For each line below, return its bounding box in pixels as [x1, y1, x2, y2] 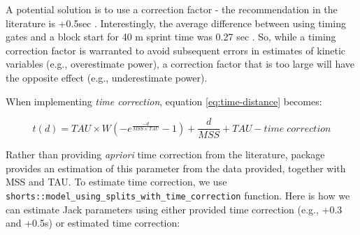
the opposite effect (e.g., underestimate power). [6, 70, 208, 84]
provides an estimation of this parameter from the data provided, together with [6, 160, 346, 175]
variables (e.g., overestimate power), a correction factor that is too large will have [6, 56, 355, 71]
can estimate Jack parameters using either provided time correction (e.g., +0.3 [6, 202, 343, 216]
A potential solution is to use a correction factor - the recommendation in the [6, 2, 338, 16]
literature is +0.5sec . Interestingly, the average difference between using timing [6, 15, 346, 30]
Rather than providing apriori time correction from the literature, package [6, 147, 325, 162]
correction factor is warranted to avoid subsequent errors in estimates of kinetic [6, 43, 346, 57]
